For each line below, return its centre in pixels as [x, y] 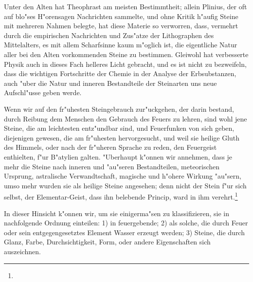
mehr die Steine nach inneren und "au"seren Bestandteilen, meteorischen [112, 166]
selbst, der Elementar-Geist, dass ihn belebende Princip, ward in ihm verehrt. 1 [121, 196]
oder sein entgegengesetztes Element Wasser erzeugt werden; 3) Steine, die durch [124, 232]
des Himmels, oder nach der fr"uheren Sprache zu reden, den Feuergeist [110, 147]
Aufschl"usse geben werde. [43, 92]
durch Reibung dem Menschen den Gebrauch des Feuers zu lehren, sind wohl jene [126, 118]
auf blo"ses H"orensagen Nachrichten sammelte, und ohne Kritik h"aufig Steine [121, 16]
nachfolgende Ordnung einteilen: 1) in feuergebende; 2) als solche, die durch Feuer [126, 223]
